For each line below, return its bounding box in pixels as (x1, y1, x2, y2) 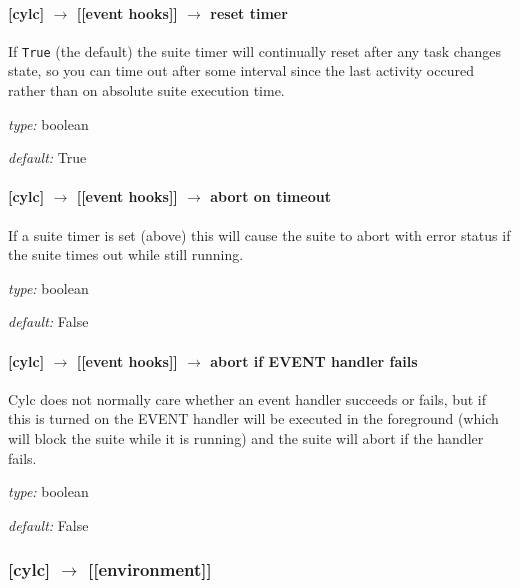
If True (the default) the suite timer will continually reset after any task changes (8, 40, 501, 61)
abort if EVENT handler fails (210, 350, 418, 371)
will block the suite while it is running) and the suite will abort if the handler (8, 427, 484, 448)
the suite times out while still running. (8, 244, 244, 265)
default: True (8, 147, 87, 168)
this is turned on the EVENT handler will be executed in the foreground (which (8, 408, 499, 429)
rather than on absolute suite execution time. (8, 80, 285, 101)
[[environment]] (88, 557, 212, 582)
